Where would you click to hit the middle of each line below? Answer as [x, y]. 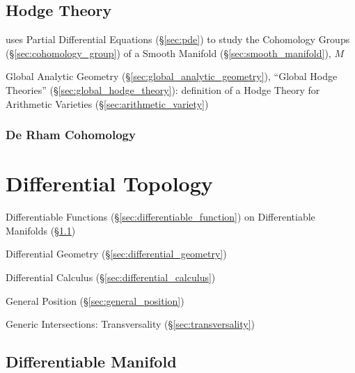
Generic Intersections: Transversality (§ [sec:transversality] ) [131, 324]
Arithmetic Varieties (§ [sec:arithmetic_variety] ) [107, 103]
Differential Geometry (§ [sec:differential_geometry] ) [116, 254]
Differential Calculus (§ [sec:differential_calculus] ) [111, 277]
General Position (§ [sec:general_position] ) [95, 300]
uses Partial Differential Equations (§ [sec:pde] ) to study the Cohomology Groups [178, 39]
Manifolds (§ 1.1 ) [41, 230]
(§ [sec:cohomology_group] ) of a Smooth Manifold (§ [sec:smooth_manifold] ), [168, 53]
